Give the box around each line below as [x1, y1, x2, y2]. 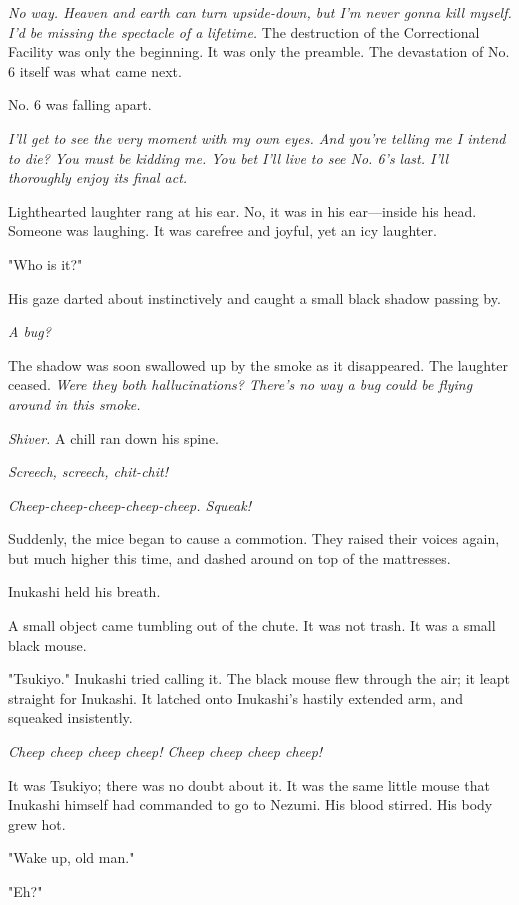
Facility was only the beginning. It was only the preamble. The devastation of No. [8, 41, 510, 62]
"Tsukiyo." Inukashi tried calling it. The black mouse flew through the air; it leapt [8, 668, 511, 689]
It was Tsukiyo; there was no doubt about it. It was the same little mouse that [8, 774, 490, 795]
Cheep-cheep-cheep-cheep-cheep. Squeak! [8, 494, 251, 515]
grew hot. [8, 813, 66, 834]
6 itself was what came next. [8, 60, 182, 81]
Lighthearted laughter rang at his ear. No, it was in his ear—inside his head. [8, 200, 477, 221]
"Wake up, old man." [8, 847, 135, 868]
